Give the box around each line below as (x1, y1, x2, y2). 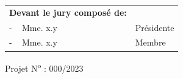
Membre (135, 36, 166, 49)
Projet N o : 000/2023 (5, 60, 84, 74)
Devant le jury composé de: (9, 5, 127, 18)
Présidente (135, 21, 174, 33)
